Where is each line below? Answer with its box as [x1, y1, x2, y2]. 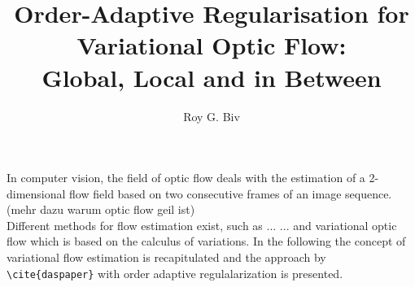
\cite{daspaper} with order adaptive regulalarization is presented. [7, 264, 343, 281]
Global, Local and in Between [41, 60, 382, 93]
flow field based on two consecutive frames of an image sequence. [69, 185, 392, 202]
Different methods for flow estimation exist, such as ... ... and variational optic [7, 216, 397, 233]
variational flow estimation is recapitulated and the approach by [7, 249, 326, 266]
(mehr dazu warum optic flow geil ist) [7, 201, 195, 218]
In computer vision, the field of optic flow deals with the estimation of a [7, 169, 365, 186]
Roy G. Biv [183, 107, 240, 124]
